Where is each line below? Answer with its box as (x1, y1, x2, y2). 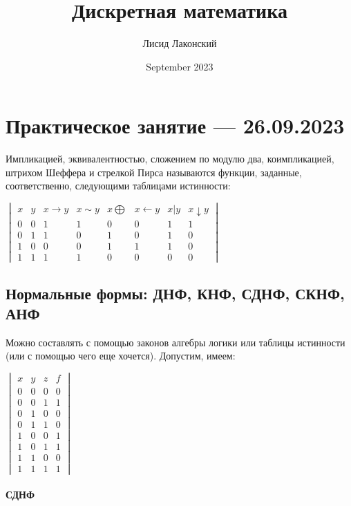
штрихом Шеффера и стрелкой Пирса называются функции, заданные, (6, 165, 302, 179)
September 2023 (146, 59, 214, 73)
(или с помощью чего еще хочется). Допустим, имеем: (6, 348, 236, 363)
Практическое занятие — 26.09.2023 (6, 111, 345, 140)
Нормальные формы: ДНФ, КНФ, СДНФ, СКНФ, (6, 282, 345, 303)
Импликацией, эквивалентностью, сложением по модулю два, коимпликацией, (6, 151, 334, 166)
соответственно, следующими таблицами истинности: (6, 178, 231, 193)
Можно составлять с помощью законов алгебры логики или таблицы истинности (6, 335, 345, 349)
